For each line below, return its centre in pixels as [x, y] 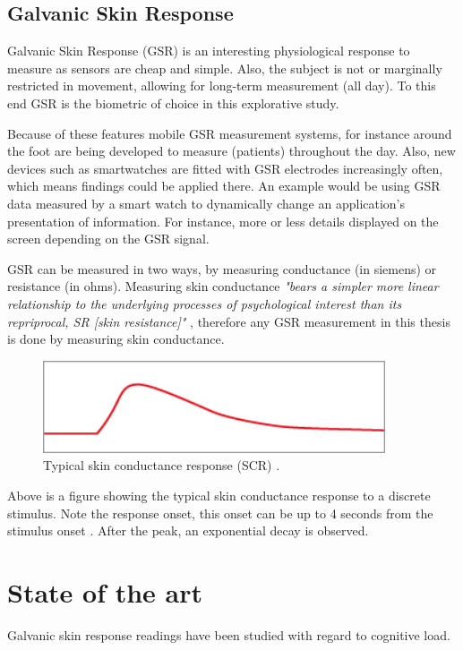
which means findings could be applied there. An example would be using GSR [224, 186]
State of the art [105, 591]
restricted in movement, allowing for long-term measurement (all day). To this [222, 86]
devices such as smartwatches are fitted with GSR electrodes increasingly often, [225, 168]
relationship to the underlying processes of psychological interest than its [205, 303]
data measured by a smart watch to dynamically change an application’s [206, 203]
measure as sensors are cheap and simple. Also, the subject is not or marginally [225, 68]
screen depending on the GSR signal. [108, 239]
